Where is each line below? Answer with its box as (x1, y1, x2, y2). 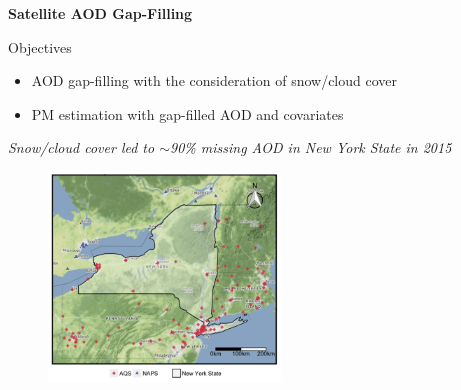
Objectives (8, 36, 72, 57)
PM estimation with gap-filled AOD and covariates (31, 103, 344, 124)
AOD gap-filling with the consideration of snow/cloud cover (31, 70, 398, 91)
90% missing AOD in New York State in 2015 (170, 137, 452, 158)
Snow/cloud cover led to (8, 137, 155, 158)
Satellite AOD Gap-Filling (8, 3, 193, 23)
